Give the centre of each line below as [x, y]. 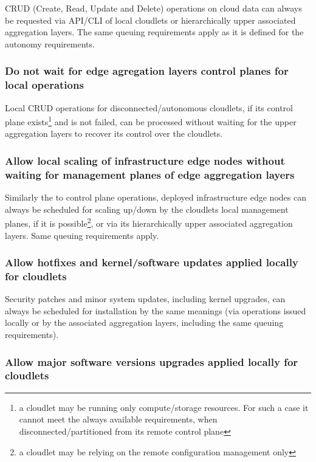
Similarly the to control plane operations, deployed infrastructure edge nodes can [156, 197]
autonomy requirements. [50, 43]
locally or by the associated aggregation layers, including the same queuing [144, 322]
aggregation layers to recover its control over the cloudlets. [114, 133]
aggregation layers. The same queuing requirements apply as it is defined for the [154, 32]
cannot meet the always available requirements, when [118, 419]
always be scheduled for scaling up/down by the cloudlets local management [147, 209]
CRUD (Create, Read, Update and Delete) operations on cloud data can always [153, 8]
